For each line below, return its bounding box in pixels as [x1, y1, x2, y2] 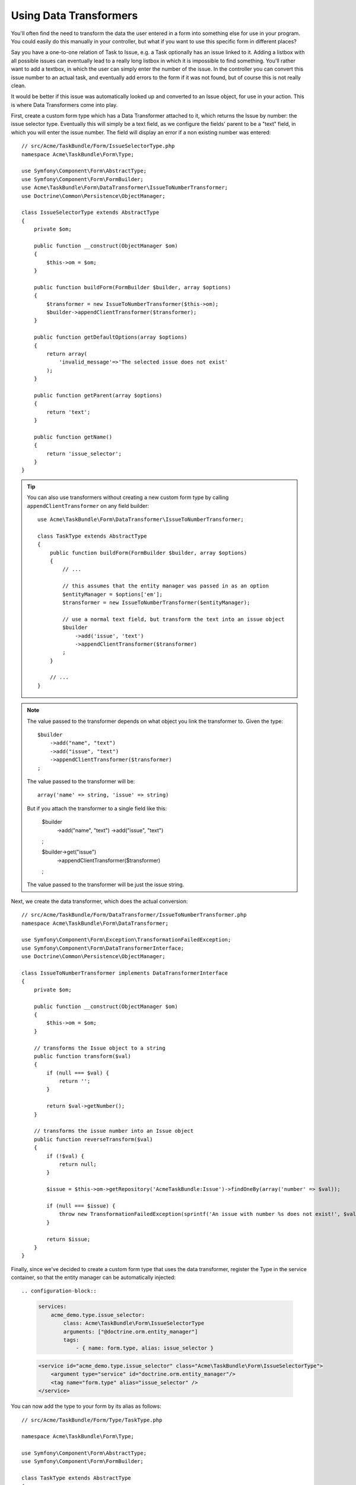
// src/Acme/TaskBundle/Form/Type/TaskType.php [21, 1417, 163, 1423]
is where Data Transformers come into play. [11, 101, 118, 108]
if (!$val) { [46, 1152, 84, 1159]
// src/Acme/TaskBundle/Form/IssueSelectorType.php [21, 143, 175, 150]
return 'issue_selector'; [46, 450, 122, 457]
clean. [11, 82, 26, 89]
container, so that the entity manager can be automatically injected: [11, 1274, 176, 1281]
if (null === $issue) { [46, 1202, 116, 1209]
